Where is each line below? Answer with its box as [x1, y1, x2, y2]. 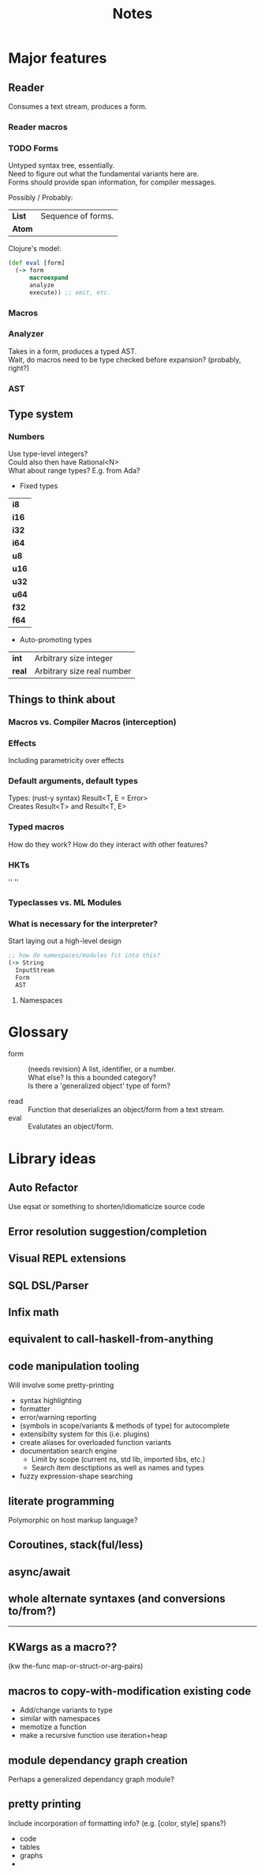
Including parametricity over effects [8, 756, 125, 765]
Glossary [8, 1022, 69, 1041]
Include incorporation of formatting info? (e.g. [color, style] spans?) [8, 1818, 226, 1828]
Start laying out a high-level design [8, 936, 122, 946]
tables [19, 1842, 40, 1852]
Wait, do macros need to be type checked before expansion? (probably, [8, 355, 242, 364]
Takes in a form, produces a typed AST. [8, 346, 137, 356]
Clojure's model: [8, 244, 62, 253]
